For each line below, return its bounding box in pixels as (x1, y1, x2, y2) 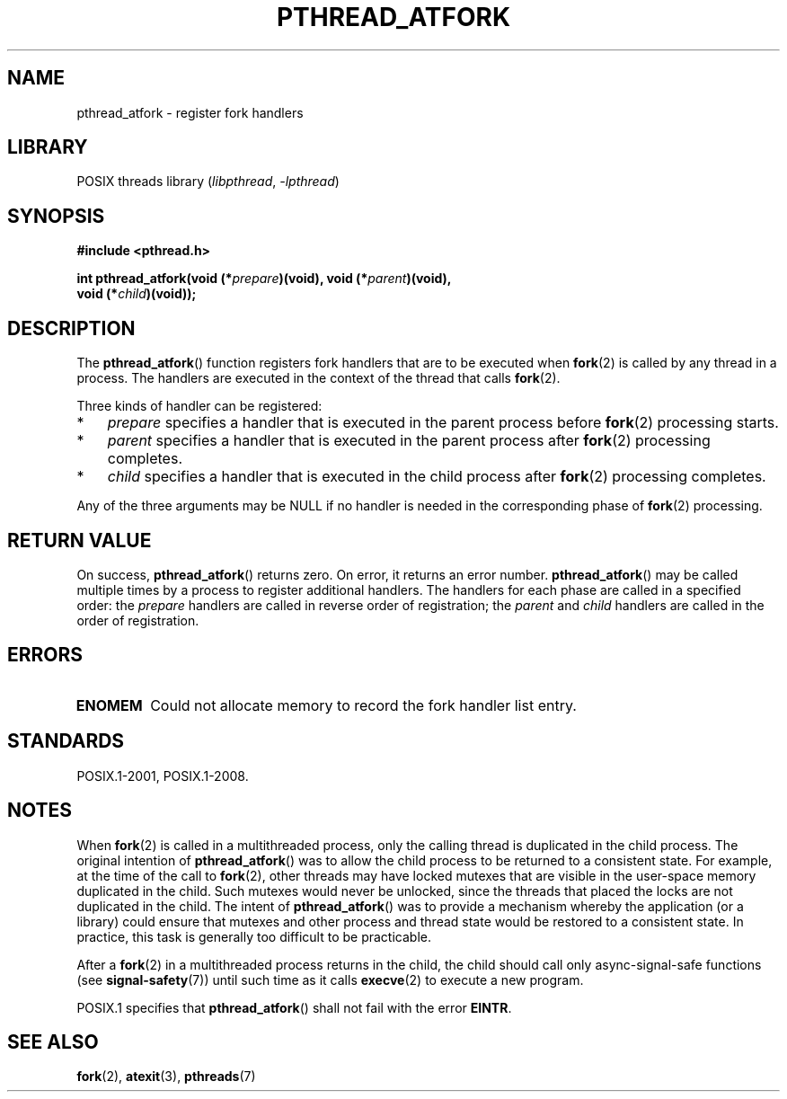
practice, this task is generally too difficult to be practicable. (76, 928, 431, 944)
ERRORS (7, 643, 84, 667)
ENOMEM (75, 696, 143, 714)
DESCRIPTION (7, 316, 136, 340)
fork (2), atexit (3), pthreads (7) (76, 1068, 256, 1085)
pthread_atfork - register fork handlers (76, 104, 304, 120)
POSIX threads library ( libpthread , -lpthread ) (76, 173, 340, 190)
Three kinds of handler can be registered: (76, 398, 323, 414)
